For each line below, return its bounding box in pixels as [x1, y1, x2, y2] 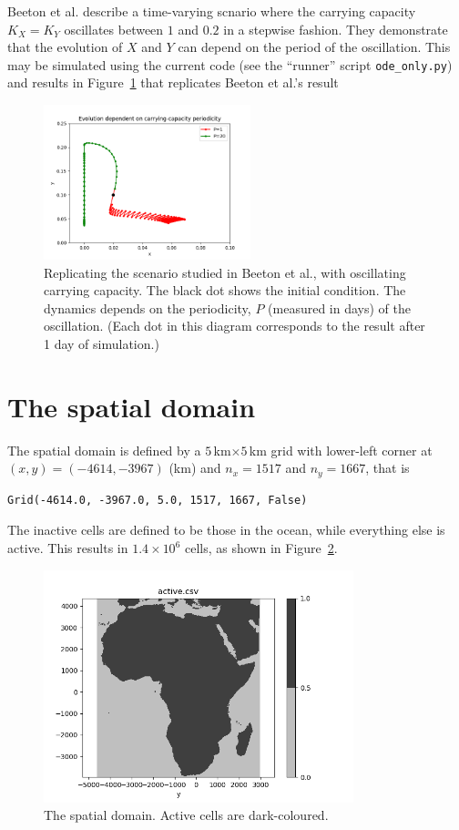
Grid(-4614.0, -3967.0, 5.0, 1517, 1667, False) [7, 493, 308, 507]
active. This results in [7, 538, 128, 558]
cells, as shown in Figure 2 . [184, 538, 338, 558]
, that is [365, 458, 410, 477]
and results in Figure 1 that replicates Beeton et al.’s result [7, 73, 339, 92]
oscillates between [64, 19, 164, 38]
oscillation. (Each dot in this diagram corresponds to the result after [44, 316, 425, 335]
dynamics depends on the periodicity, [44, 298, 251, 317]
